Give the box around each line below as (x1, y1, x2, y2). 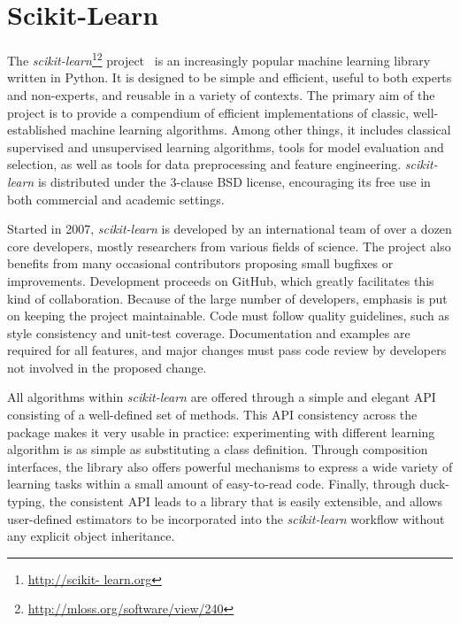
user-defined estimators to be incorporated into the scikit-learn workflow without (7, 509, 445, 528)
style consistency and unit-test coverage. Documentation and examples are (7, 323, 410, 342)
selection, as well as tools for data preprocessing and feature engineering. (7, 155, 402, 173)
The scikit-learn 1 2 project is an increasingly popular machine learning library (7, 49, 431, 69)
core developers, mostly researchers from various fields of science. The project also (7, 236, 451, 255)
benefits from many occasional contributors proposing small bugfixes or (7, 254, 394, 273)
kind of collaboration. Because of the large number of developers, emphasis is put (7, 289, 448, 307)
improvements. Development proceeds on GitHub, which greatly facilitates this (7, 271, 434, 289)
